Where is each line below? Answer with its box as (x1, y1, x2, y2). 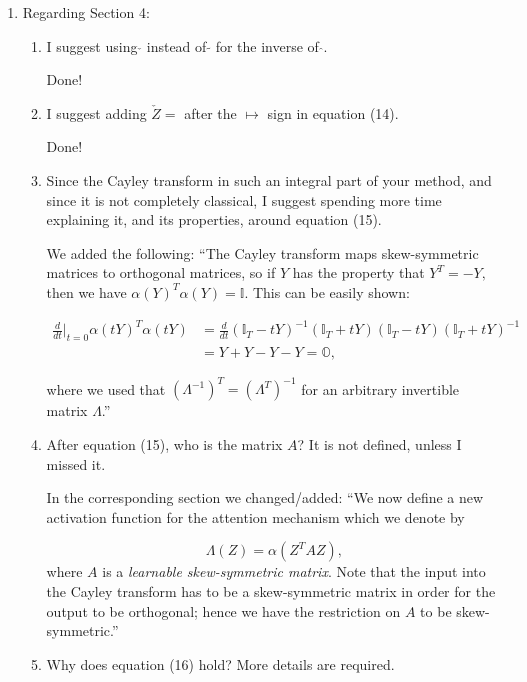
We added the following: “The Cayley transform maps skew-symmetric (46, 242, 479, 263)
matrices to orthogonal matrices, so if (46, 262, 276, 283)
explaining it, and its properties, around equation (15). (46, 209, 382, 230)
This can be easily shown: (252, 281, 410, 302)
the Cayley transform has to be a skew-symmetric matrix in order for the (46, 580, 496, 601)
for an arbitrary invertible (301, 378, 460, 399)
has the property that (292, 262, 425, 283)
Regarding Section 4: (22, 2, 150, 22)
